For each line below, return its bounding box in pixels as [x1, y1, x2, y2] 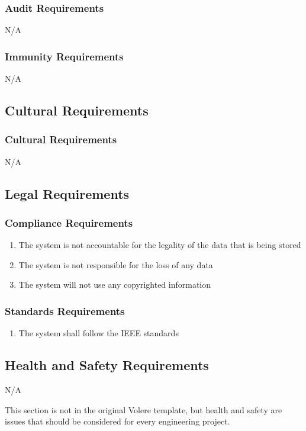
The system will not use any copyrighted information [18, 278, 211, 291]
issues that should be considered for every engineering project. [5, 415, 230, 427]
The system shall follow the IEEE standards [18, 327, 179, 339]
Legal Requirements [5, 184, 130, 202]
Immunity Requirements [5, 49, 124, 63]
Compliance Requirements [5, 215, 133, 230]
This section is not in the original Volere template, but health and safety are [5, 403, 282, 416]
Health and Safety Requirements [5, 356, 209, 374]
